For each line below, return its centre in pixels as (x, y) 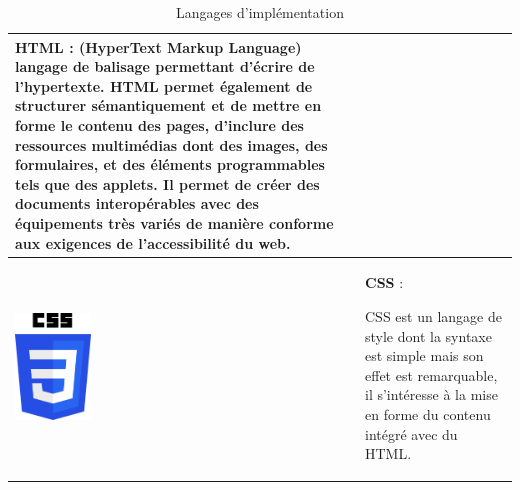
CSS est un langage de (433, 315)
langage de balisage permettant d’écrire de (165, 66)
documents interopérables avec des (137, 203)
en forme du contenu (428, 413)
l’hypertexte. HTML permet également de (164, 85)
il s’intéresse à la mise (431, 394)
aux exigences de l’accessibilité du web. (153, 242)
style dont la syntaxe (428, 335)
